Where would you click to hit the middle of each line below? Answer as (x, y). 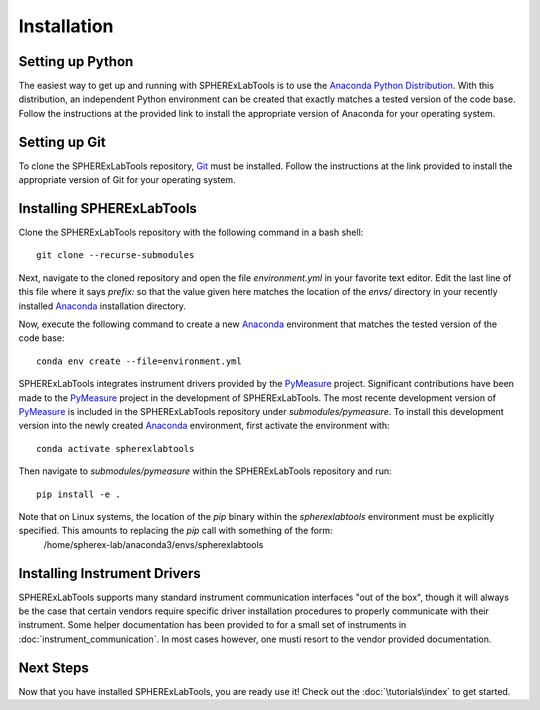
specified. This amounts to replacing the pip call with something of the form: (176, 531)
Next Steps (53, 667)
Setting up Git (62, 141)
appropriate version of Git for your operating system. (127, 180)
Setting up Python (76, 61)
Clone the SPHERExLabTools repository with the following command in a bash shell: (191, 232)
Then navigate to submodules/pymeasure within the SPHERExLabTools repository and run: (205, 471)
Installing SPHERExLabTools (107, 208)
